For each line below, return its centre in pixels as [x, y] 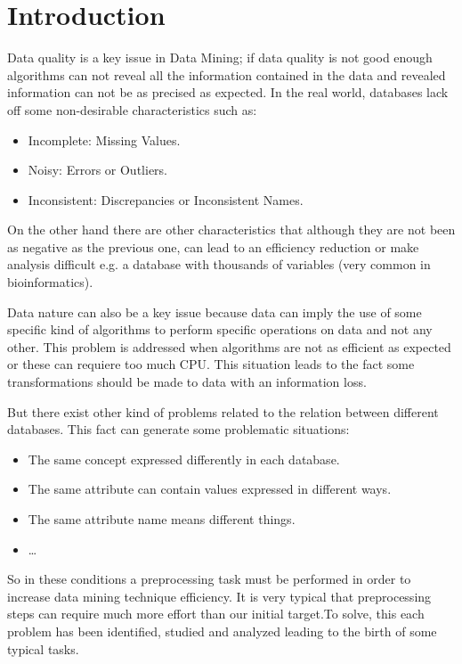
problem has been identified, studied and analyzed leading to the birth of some [222, 631]
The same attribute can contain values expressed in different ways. [210, 489]
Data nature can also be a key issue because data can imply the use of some [215, 312]
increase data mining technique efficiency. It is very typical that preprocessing [219, 596]
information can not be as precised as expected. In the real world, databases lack [228, 92]
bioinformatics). [50, 282]
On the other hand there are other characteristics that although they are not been [231, 230]
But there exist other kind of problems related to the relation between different [223, 411]
